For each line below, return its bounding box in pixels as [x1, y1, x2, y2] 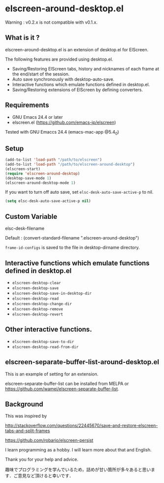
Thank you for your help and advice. [5, 456, 79, 462]
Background [5, 400, 43, 408]
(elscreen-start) [5, 166, 41, 172]
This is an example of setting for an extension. [5, 371, 99, 377]
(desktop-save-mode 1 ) [5, 175, 52, 180]
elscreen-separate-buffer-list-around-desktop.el [5, 358, 160, 366]
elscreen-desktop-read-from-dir [12, 345, 79, 349]
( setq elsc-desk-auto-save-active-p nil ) [5, 199, 91, 204]
